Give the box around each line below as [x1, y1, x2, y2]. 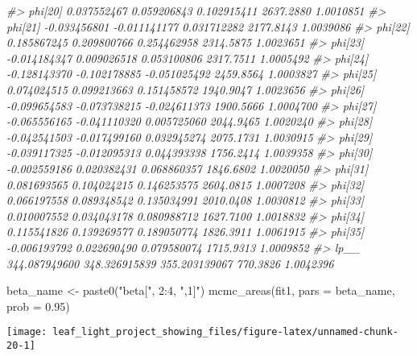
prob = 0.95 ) [6, 297, 70, 314]
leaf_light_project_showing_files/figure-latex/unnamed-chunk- [52, 326, 398, 338]
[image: [6, 326, 47, 338]
